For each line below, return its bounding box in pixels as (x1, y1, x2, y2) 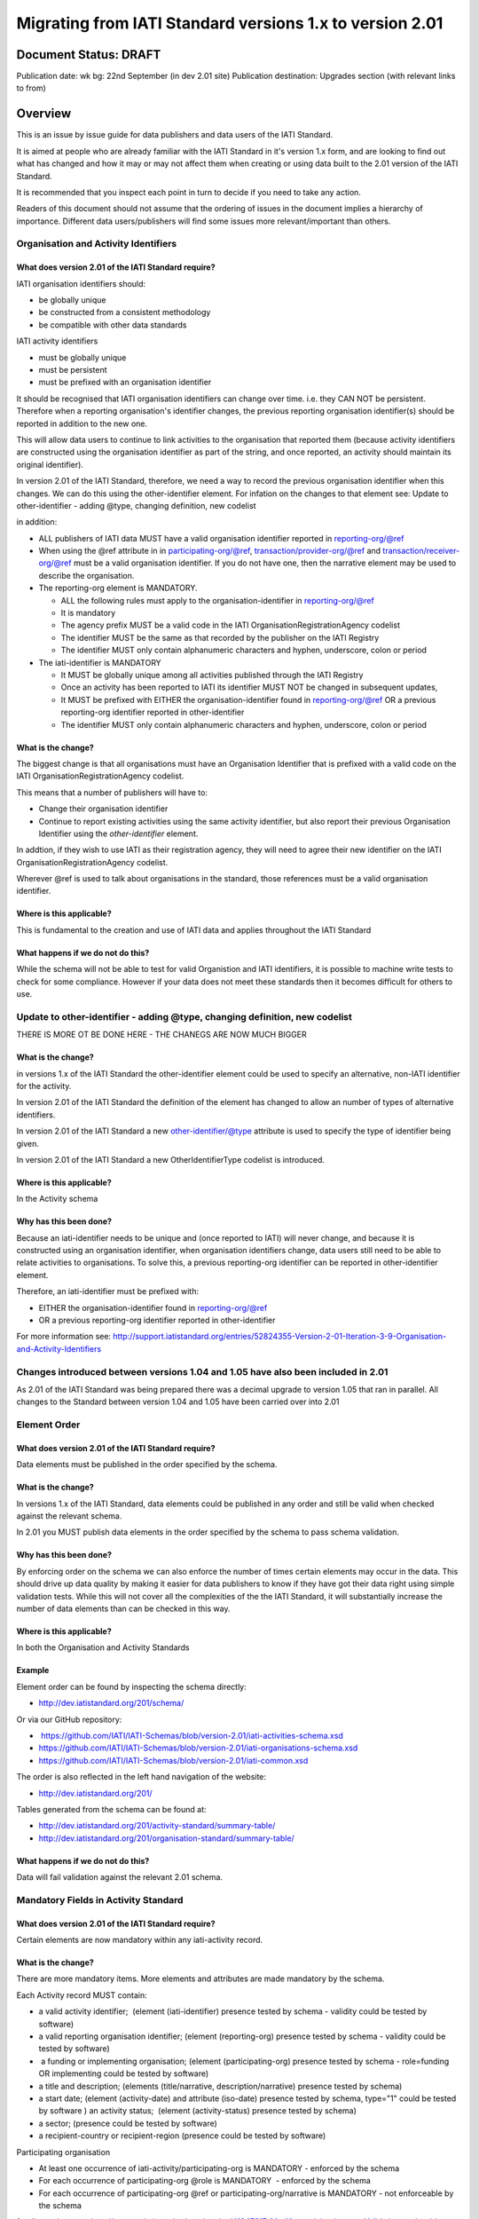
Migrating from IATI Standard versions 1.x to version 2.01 (16, 13, 444, 33)
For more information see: (16, 1331, 111, 1342)
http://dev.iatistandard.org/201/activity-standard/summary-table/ (38, 1820, 276, 1831)
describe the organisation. (38, 570, 135, 580)
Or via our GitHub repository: (16, 1714, 122, 1725)
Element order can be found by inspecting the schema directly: (16, 1681, 247, 1692)
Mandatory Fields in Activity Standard (16, 1893, 184, 1906)
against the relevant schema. (16, 1511, 122, 1521)
